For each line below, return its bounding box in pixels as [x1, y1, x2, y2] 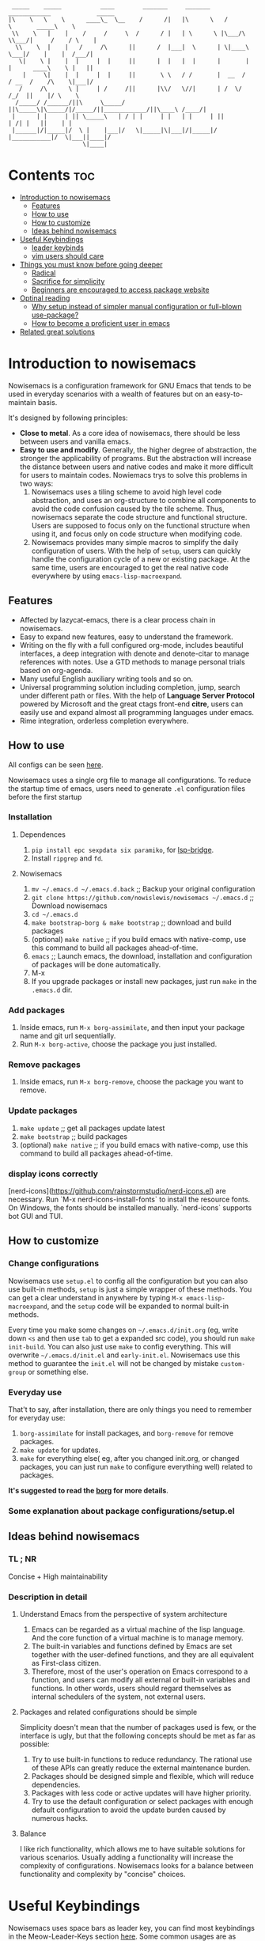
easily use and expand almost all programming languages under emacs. [19, 707, 255, 717]
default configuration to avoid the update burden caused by [31, 1805, 226, 1814]
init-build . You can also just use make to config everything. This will [8, 1341, 232, 1351]
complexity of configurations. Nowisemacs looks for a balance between [19, 1860, 255, 1870]
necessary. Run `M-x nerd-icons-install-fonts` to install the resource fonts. [8, 1194, 251, 1204]
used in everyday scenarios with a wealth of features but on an [8, 389, 214, 399]
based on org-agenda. [19, 665, 93, 675]
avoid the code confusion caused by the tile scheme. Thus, [31, 504, 225, 513]
